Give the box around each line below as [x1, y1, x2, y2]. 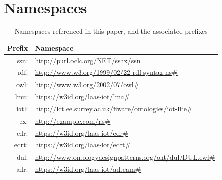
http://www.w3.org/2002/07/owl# [35, 79, 140, 90]
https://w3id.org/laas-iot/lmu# [35, 91, 130, 102]
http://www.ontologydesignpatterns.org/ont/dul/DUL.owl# [35, 152, 215, 162]
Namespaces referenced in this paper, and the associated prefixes [14, 26, 208, 36]
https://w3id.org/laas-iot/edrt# [35, 140, 131, 150]
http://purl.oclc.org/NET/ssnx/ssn [35, 55, 141, 65]
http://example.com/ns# [35, 115, 111, 126]
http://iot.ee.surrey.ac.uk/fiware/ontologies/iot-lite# [35, 103, 193, 113]
